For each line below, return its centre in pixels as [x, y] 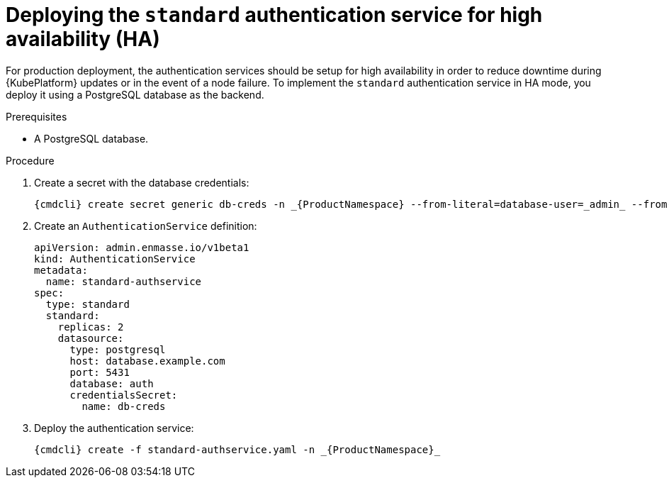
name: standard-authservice [124, 281]
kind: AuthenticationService [115, 259]
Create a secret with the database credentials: [142, 182]
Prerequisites [36, 116]
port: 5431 [100, 372]
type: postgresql [118, 349]
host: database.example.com [147, 361]
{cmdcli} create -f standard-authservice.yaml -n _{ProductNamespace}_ [237, 449]
